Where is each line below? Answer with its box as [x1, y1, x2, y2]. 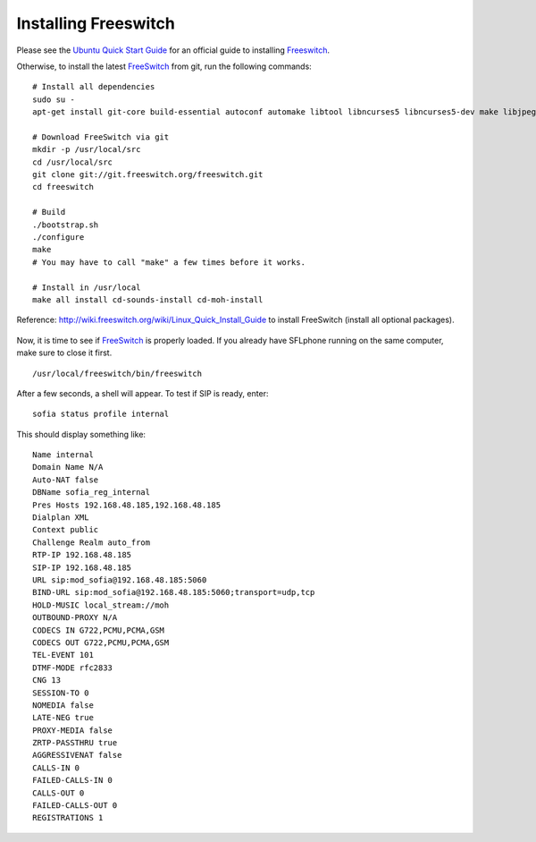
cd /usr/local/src [32, 157, 113, 167]
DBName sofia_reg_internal [32, 488, 151, 498]
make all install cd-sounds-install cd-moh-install [32, 294, 264, 304]
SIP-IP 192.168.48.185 [32, 562, 132, 573]
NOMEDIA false [32, 700, 94, 710]
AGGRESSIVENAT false [32, 750, 122, 761]
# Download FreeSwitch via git [32, 132, 170, 142]
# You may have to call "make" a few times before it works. [32, 257, 306, 268]
